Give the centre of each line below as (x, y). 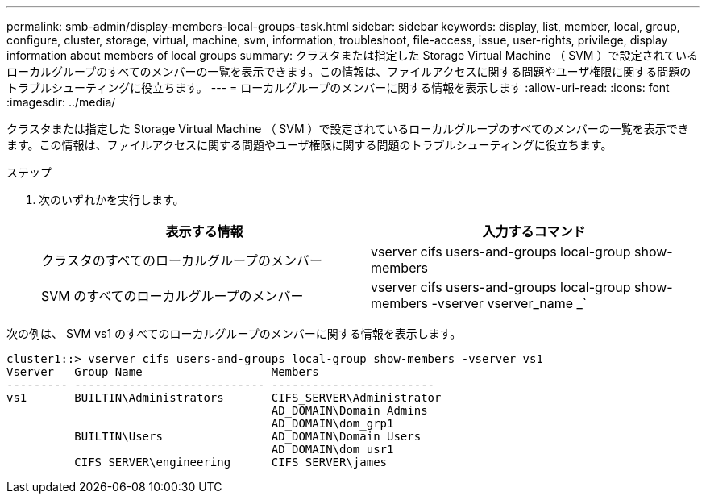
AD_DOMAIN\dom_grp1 (332, 423)
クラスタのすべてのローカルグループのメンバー (182, 260)
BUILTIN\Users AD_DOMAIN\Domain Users (248, 436)
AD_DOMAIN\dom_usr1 (332, 449)
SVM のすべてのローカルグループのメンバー (172, 296)
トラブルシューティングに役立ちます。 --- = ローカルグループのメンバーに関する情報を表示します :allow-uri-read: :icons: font (338, 87)
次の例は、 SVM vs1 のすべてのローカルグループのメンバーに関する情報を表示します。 (234, 333)
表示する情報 (204, 231)
